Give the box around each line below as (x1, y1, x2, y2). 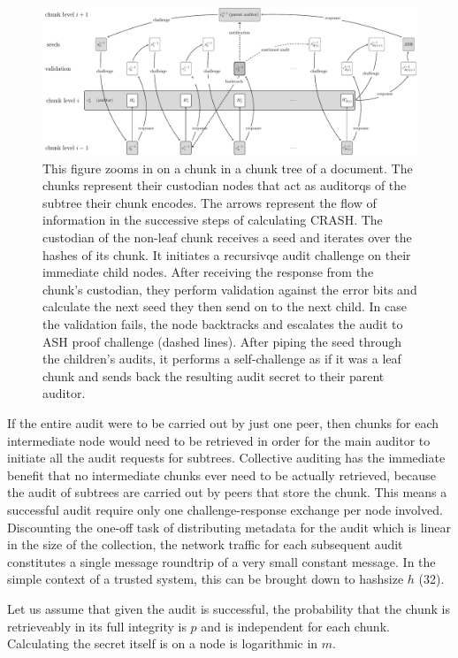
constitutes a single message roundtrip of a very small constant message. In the (7, 552, 436, 570)
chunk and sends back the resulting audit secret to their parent (42, 366, 385, 385)
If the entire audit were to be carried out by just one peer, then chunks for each (7, 414, 439, 432)
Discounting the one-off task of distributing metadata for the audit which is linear (7, 517, 451, 536)
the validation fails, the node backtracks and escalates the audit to (42, 315, 403, 333)
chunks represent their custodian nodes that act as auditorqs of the (42, 176, 407, 195)
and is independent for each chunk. (201, 616, 390, 635)
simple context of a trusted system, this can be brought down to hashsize (7, 570, 404, 588)
